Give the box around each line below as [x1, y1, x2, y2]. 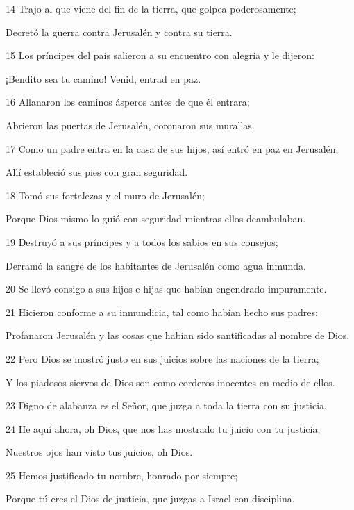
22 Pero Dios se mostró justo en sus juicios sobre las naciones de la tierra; [6, 351, 319, 365]
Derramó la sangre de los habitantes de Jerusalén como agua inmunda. [6, 258, 306, 272]
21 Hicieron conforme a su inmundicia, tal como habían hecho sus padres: [6, 304, 318, 319]
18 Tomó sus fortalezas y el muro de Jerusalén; [6, 188, 205, 202]
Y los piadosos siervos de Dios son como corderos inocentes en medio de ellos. [6, 375, 335, 389]
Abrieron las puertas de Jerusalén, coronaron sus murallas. [6, 117, 255, 132]
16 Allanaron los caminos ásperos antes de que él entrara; [6, 94, 250, 109]
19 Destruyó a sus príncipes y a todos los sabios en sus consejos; [6, 234, 278, 249]
